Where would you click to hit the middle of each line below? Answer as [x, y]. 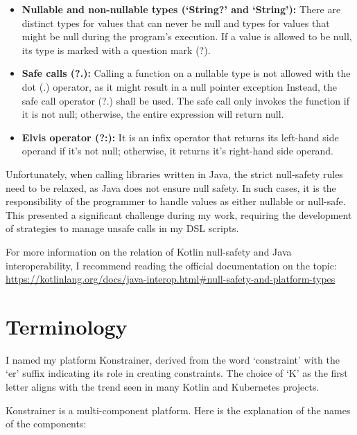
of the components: [46, 424]
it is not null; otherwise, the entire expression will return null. [153, 114]
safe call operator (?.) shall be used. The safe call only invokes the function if [185, 100]
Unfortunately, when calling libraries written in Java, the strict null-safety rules [174, 174]
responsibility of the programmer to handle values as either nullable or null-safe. [176, 201]
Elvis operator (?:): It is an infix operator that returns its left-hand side [180, 137]
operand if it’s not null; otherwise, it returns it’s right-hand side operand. [177, 151]
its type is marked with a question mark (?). [116, 50]
